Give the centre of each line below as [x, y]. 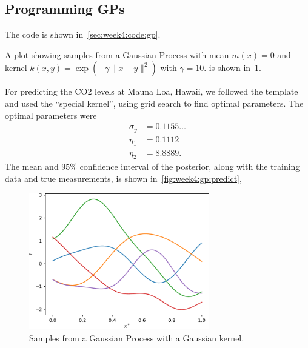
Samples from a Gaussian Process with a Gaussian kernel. [137, 338]
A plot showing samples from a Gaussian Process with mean [117, 54]
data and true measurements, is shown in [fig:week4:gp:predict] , [123, 178]
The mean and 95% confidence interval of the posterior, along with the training [152, 166]
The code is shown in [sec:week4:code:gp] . [83, 34]
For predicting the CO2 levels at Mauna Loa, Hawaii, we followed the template [152, 91]
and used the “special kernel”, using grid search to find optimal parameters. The [154, 103]
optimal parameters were [51, 115]
